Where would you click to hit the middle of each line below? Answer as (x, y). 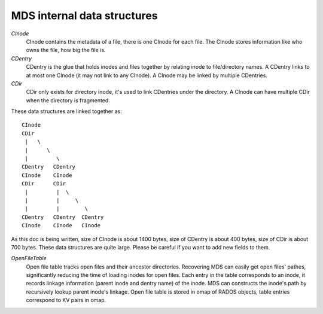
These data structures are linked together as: (66, 111)
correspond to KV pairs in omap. (66, 300)
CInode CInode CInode (61, 225)
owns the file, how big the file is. (66, 50)
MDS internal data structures (84, 16)
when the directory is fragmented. (68, 100)
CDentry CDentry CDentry (63, 217)
